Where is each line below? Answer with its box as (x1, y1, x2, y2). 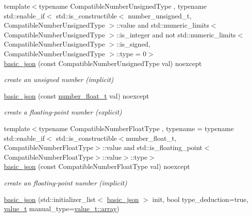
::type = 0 (116, 48, 147, 58)
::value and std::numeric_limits (116, 20, 209, 30)
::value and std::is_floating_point (102, 142, 202, 152)
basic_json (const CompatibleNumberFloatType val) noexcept (4, 161, 190, 171)
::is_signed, (116, 39, 151, 49)
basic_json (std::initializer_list (4, 194, 96, 204)
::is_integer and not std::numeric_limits (116, 29, 236, 39)
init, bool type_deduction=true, (152, 194, 249, 204)
